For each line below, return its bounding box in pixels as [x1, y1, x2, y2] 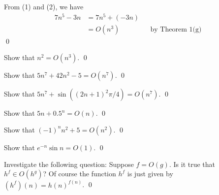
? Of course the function [43, 168, 116, 179]
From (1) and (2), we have [4, 1, 84, 11]
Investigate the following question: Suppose [4, 159, 134, 169]
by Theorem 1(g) [150, 26, 202, 33]
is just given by [127, 168, 173, 179]
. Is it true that [169, 159, 216, 169]
